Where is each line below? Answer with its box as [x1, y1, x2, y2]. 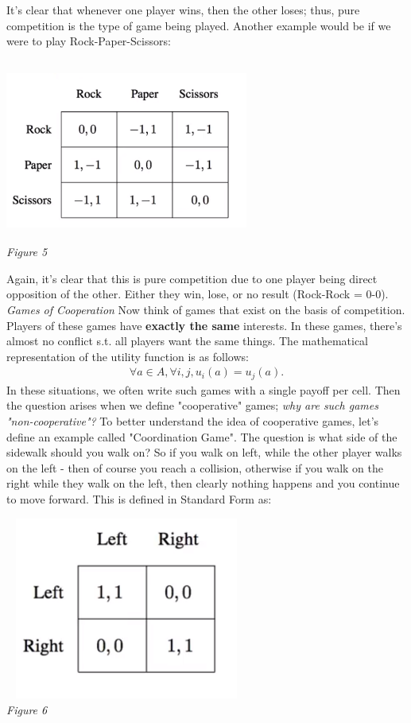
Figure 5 [6, 243, 48, 260]
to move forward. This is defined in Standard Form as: [6, 490, 272, 507]
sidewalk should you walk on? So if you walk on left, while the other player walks [6, 444, 402, 461]
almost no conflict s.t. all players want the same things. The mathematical [6, 332, 368, 349]
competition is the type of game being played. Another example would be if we [6, 17, 391, 33]
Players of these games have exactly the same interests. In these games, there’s [6, 317, 402, 333]
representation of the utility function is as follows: [6, 348, 249, 364]
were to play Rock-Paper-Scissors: [6, 33, 171, 49]
